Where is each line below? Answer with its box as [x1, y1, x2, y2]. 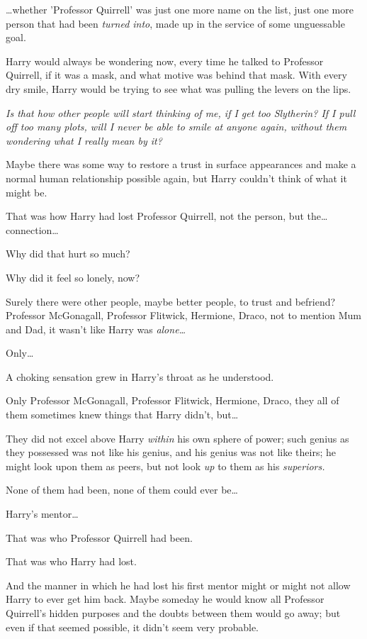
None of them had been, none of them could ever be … [6, 482, 238, 497]
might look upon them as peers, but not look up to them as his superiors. [6, 458, 325, 473]
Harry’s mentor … [6, 506, 79, 521]
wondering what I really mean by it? [6, 133, 162, 148]
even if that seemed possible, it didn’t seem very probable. [6, 619, 259, 634]
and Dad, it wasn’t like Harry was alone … [6, 321, 186, 336]
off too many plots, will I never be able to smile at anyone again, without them [6, 119, 347, 134]
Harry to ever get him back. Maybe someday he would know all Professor [6, 591, 324, 606]
